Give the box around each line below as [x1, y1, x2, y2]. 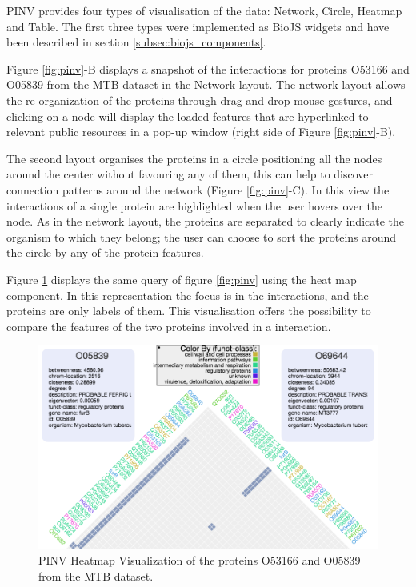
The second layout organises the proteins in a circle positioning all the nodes [6, 150, 382, 166]
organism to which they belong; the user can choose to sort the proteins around [6, 228, 397, 245]
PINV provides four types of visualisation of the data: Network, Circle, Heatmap [6, 2, 402, 18]
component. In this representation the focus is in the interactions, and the [6, 286, 369, 303]
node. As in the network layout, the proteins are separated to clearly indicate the [6, 213, 405, 230]
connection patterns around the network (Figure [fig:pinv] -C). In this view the [6, 181, 390, 198]
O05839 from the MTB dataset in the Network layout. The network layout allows [6, 76, 406, 93]
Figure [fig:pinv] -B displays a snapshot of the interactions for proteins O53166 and [6, 60, 410, 77]
